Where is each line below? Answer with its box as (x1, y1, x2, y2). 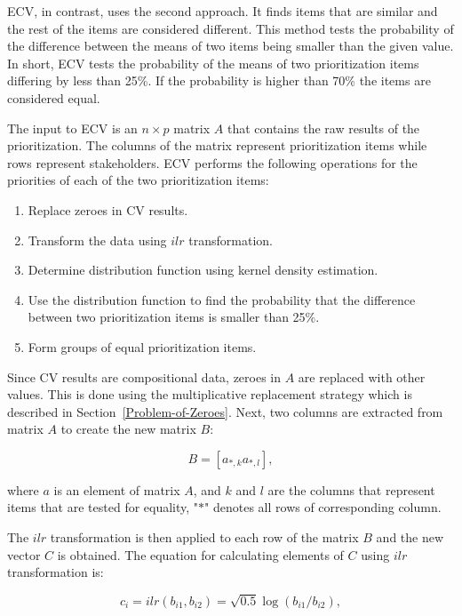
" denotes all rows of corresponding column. (204, 498, 442, 516)
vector (7, 545, 41, 564)
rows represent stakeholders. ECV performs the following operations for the (7, 153, 418, 172)
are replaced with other (298, 367, 426, 386)
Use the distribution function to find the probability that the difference (28, 290, 416, 308)
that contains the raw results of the (227, 118, 420, 137)
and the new (376, 528, 444, 547)
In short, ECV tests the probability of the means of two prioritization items (7, 53, 419, 72)
